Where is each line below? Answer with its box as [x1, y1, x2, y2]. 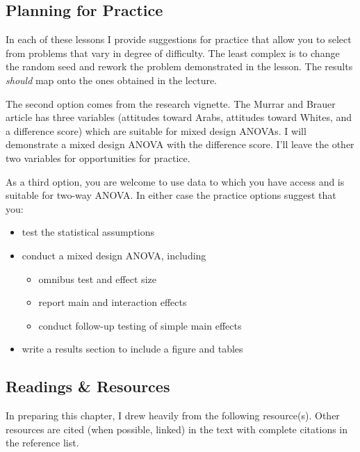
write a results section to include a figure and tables [22, 341, 243, 356]
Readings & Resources [6, 376, 170, 397]
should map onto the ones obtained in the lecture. [6, 72, 218, 87]
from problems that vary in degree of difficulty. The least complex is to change [6, 45, 340, 60]
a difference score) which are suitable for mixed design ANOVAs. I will [6, 123, 306, 138]
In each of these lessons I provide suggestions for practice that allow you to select [6, 32, 352, 47]
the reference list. [6, 435, 79, 450]
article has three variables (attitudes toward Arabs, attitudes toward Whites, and [6, 110, 352, 124]
